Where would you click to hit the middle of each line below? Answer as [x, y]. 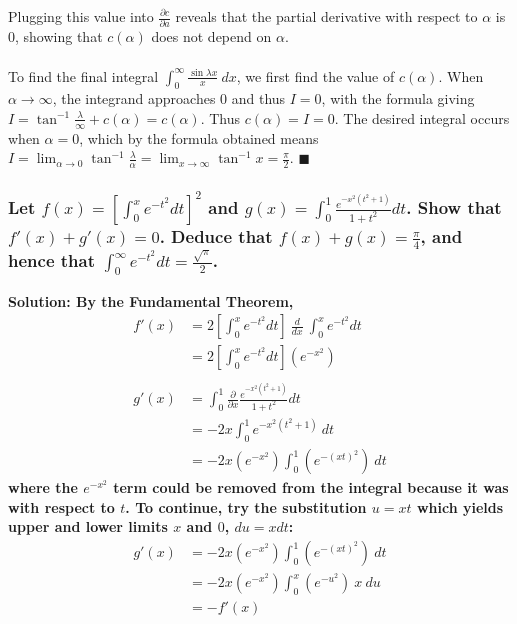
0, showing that [55, 36]
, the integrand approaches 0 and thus [169, 98]
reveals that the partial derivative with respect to [326, 16]
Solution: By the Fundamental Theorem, [151, 300]
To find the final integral [83, 75]
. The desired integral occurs [422, 117]
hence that [51, 260]
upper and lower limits [88, 526]
